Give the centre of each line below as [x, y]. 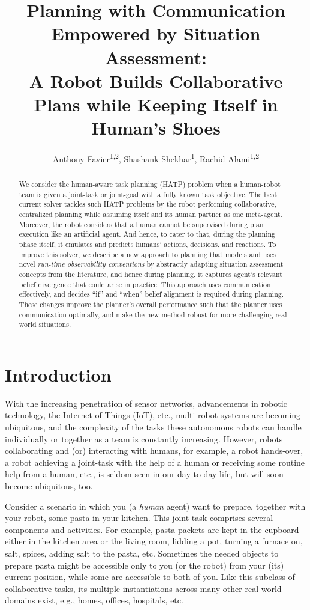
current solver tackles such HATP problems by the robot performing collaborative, [148, 204]
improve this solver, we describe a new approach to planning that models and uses [148, 254]
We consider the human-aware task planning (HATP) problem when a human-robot [150, 184]
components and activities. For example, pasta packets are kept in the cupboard [152, 529]
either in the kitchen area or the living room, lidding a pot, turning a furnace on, [154, 541]
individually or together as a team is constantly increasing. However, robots [144, 438]
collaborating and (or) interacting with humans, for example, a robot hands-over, [154, 450]
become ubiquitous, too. [49, 486]
